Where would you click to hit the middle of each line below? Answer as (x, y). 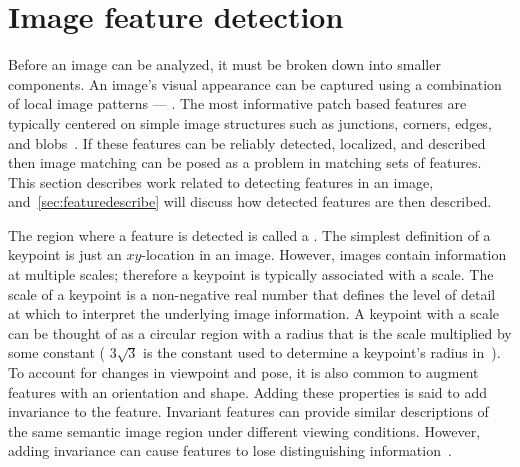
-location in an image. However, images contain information (324, 254)
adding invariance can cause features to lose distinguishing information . (230, 450)
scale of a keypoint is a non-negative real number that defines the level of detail (252, 293)
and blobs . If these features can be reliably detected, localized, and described (247, 142)
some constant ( (56, 352)
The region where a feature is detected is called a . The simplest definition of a (249, 234)
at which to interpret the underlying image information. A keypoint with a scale (254, 313)
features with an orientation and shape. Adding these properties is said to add (247, 391)
